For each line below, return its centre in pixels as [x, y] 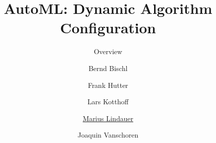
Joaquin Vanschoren [108, 135]
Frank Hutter [108, 85]
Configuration [108, 28]
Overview [108, 51]
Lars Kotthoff [108, 102]
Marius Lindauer [108, 118]
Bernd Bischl [108, 68]
